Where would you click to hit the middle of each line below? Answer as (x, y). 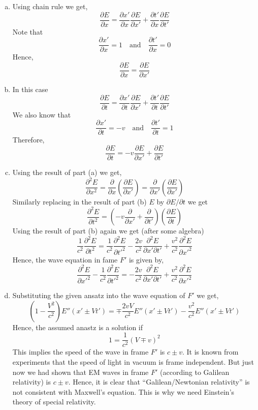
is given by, (146, 259)
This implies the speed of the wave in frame (80, 352)
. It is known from (210, 352)
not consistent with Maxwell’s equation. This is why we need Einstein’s (123, 391)
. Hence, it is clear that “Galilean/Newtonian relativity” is (159, 382)
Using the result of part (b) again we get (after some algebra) (108, 231)
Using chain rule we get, (50, 6)
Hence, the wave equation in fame (65, 259)
